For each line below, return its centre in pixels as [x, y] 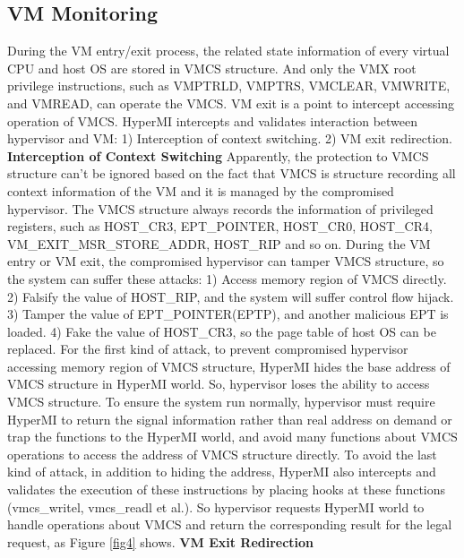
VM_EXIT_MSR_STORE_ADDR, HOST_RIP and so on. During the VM [219, 243]
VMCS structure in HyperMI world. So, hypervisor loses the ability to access [219, 384]
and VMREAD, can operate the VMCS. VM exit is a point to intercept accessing [231, 103]
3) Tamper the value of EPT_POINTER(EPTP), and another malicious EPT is [228, 314]
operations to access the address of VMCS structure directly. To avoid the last [222, 454]
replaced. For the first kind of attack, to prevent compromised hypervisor [208, 349]
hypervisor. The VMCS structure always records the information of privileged [220, 208]
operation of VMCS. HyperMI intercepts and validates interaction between [213, 120]
